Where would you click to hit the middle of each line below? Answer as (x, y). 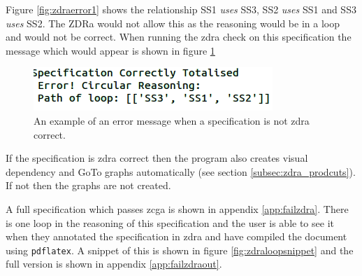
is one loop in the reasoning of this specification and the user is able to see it (170, 222)
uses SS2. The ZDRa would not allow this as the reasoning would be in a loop (173, 23)
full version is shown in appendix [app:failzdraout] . (114, 264)
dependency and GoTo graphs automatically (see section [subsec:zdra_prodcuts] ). (181, 171)
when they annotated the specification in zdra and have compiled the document (176, 236)
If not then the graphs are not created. (88, 185)
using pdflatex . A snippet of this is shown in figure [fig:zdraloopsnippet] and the (180, 250)
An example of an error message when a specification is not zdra (172, 120)
